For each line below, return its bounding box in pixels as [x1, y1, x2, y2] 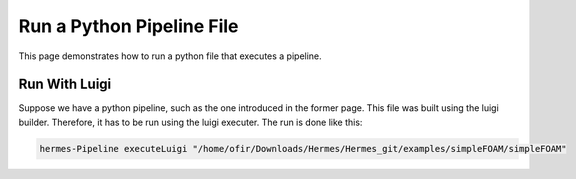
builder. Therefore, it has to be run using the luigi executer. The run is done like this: [18, 116, 363, 128]
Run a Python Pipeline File [18, 15, 239, 37]
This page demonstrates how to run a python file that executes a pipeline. [18, 50, 322, 62]
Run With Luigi [18, 76, 112, 93]
